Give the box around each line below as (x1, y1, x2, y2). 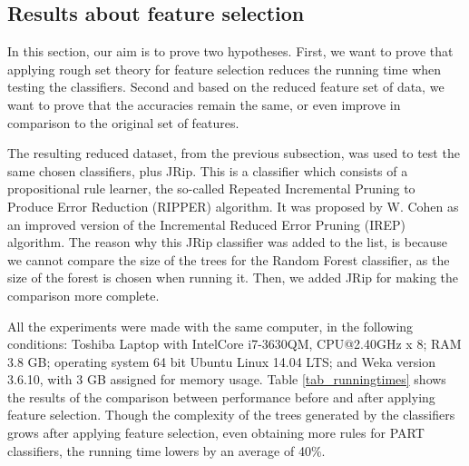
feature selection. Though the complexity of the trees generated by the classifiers (7, 405, 455, 424)
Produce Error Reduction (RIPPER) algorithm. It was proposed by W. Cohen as (7, 196, 459, 215)
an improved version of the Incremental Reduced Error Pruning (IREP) (7, 214, 406, 233)
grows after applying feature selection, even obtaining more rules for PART (7, 423, 425, 442)
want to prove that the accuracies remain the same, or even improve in (7, 94, 401, 114)
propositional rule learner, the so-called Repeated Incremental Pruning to (7, 179, 415, 198)
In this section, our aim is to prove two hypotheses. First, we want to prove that (7, 42, 454, 61)
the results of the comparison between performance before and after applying (7, 387, 435, 406)
